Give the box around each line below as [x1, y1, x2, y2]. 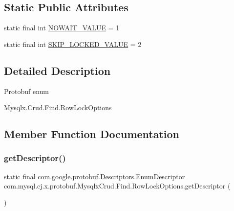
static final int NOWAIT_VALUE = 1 [4, 23, 120, 33]
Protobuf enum [4, 86, 49, 96]
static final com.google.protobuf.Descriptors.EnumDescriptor [4, 171, 185, 181]
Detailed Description [4, 63, 111, 78]
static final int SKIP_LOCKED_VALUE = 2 [4, 39, 142, 49]
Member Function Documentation [4, 126, 180, 141]
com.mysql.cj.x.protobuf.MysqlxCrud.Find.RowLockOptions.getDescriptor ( [4, 181, 231, 191]
